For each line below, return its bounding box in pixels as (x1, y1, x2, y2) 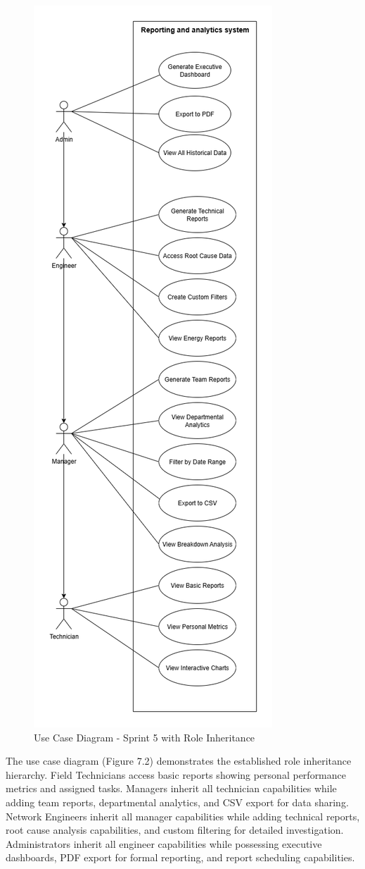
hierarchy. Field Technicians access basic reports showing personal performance (6, 767, 346, 782)
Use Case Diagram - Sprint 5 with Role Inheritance (34, 729, 255, 744)
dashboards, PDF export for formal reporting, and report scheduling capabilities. (6, 850, 355, 865)
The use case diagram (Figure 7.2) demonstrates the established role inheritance (6, 753, 352, 768)
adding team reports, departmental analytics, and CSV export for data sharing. (6, 794, 349, 809)
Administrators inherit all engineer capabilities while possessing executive (6, 836, 322, 851)
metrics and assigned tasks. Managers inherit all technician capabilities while (6, 781, 337, 796)
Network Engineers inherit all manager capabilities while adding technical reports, (6, 808, 360, 823)
